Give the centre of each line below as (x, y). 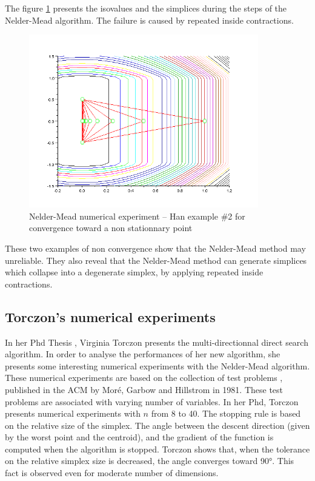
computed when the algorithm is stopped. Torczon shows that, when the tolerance (157, 449)
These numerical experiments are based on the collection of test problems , (144, 378)
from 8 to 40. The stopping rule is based (226, 413)
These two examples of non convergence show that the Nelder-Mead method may (155, 248)
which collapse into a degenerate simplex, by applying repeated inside (134, 272)
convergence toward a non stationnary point (111, 228)
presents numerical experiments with (73, 413)
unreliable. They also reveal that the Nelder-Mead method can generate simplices (156, 260)
